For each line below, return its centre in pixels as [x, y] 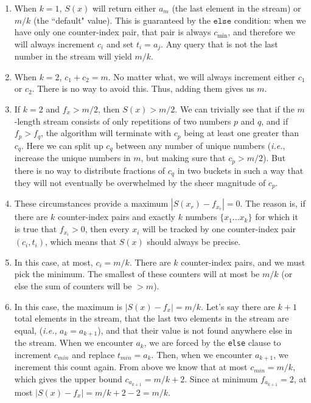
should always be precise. [194, 242]
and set [120, 43]
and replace [93, 354]
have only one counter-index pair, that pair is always [113, 32]
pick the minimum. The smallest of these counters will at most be [137, 274]
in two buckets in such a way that [240, 170]
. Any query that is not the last [219, 43]
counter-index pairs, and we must [243, 262]
